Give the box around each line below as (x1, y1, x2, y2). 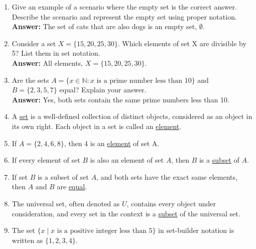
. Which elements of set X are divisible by (117, 38, 246, 48)
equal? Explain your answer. (59, 84, 147, 95)
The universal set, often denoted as (12, 198, 120, 208)
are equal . (57, 181, 87, 192)
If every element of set (12, 155, 80, 165)
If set (12, 171, 28, 182)
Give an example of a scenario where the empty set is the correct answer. (12, 2, 237, 12)
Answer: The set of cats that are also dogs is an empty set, (12, 21, 197, 32)
